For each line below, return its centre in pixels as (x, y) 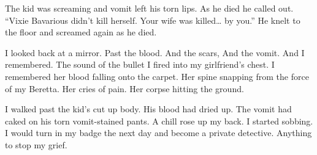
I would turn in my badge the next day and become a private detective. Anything (158, 133)
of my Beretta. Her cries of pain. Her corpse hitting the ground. (124, 88)
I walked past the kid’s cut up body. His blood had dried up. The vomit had (148, 109)
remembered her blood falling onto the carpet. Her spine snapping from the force (157, 76)
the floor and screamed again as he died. (81, 32)
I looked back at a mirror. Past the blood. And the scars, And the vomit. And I (155, 52)
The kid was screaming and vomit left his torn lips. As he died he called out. (149, 8)
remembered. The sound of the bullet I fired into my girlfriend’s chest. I (140, 64)
